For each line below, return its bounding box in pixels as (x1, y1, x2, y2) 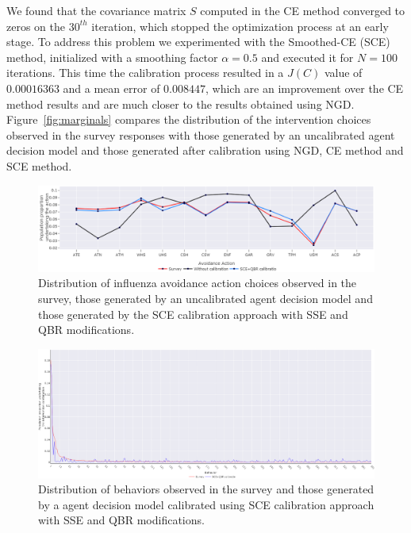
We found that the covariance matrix (6, 2, 186, 18)
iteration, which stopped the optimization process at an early (91, 17, 389, 34)
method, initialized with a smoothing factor (6, 48, 218, 65)
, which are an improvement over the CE (205, 79, 404, 96)
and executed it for (261, 48, 354, 65)
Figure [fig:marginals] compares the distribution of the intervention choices (6, 111, 371, 128)
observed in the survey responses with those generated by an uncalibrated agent (6, 126, 395, 143)
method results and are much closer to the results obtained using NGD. (6, 95, 355, 112)
